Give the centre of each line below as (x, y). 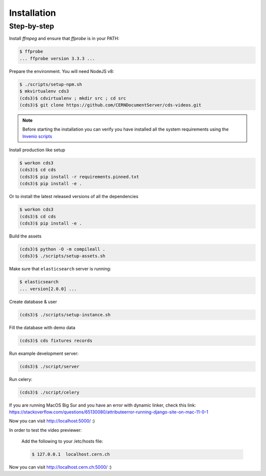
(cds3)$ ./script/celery (50, 392)
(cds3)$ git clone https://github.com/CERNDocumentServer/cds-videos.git (110, 105)
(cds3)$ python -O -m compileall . (62, 249)
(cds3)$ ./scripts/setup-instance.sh (65, 315)
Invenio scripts (37, 136)
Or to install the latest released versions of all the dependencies (74, 197)
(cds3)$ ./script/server (50, 366)
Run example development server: (44, 353)
